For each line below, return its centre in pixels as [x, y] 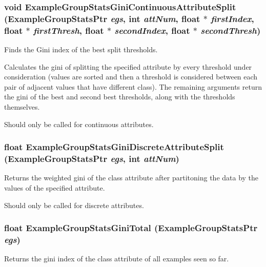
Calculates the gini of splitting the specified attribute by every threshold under [128, 66]
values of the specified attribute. [55, 187]
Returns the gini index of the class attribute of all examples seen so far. [117, 259]
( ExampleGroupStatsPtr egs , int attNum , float [102, 18]
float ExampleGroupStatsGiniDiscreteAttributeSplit [114, 147]
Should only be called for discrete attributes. [74, 205]
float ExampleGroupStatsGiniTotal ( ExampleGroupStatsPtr [131, 228]
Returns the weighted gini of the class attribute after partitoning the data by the [131, 178]
